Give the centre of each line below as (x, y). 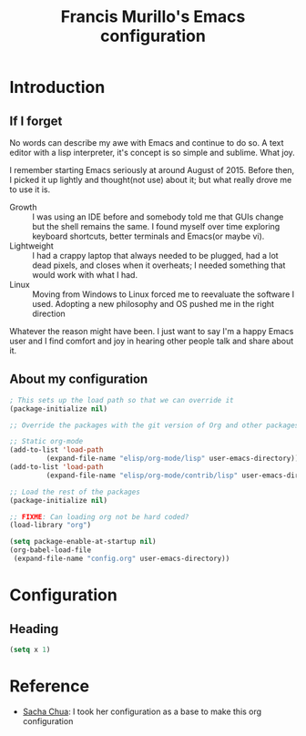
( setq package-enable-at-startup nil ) (83, 542)
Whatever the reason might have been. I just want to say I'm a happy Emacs (152, 331)
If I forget (36, 121)
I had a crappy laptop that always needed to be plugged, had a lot (156, 256)
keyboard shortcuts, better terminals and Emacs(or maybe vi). (148, 236)
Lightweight (32, 246)
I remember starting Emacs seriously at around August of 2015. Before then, (152, 170)
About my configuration (79, 379)
